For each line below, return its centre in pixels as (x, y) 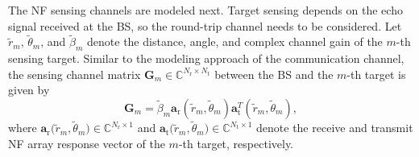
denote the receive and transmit (335, 128)
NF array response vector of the (87, 143)
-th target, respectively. (236, 143)
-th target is (376, 74)
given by (29, 90)
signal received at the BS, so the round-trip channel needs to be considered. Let (205, 25)
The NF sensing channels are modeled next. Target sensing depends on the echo (205, 10)
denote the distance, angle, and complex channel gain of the (235, 41)
